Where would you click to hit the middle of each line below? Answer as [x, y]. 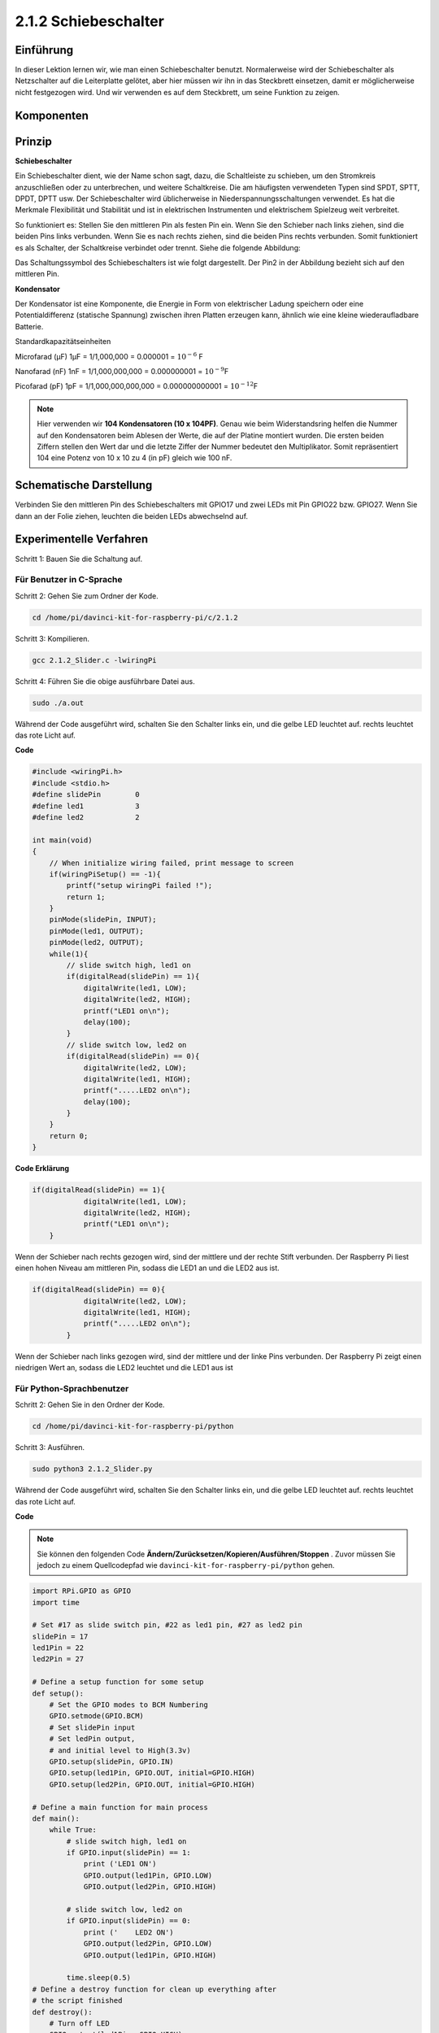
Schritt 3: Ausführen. [50, 1447]
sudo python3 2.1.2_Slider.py [92, 1469]
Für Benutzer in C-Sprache [69, 580]
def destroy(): [62, 2012]
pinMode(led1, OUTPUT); [96, 931]
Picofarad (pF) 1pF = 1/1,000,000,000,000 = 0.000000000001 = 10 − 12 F [137, 386]
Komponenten [52, 115]
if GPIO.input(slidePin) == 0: [128, 1921]
